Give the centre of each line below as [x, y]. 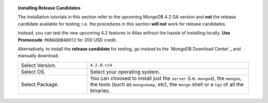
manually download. [39, 56]
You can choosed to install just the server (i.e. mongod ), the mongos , [166, 78]
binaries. [100, 90]
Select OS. [33, 71]
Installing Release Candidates [49, 8]
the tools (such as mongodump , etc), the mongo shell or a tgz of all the [167, 84]
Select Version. [38, 65]
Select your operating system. [125, 71]
